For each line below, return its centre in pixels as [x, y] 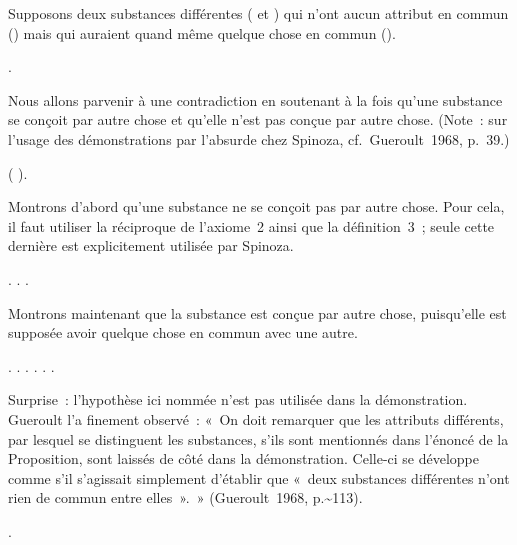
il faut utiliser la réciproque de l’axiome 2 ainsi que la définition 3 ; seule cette [251, 225]
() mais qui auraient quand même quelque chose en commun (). [202, 32]
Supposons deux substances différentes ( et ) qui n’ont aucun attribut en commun [258, 13]
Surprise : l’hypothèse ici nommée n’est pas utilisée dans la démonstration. [238, 399]
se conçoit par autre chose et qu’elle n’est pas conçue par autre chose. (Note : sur [258, 119]
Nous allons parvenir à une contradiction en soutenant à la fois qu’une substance [255, 99]
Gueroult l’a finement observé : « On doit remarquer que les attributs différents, [256, 418]
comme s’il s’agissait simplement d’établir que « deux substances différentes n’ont [259, 477]
